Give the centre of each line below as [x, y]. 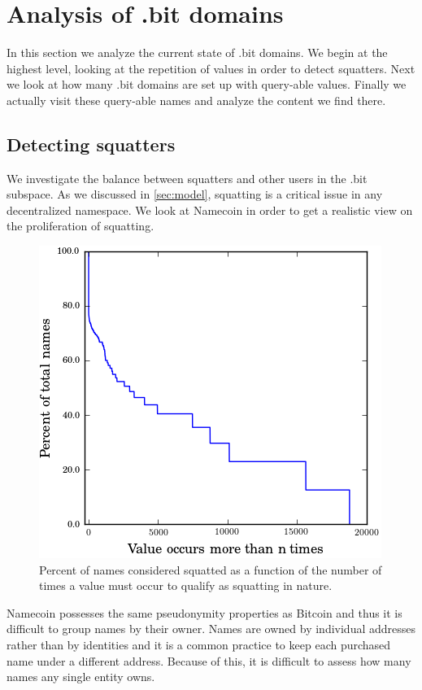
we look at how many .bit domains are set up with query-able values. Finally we [207, 84]
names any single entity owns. [81, 677]
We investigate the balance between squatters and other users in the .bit [187, 178]
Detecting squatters [91, 144]
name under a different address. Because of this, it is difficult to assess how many [209, 660]
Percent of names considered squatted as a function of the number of [211, 569]
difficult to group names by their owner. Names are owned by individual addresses [211, 629]
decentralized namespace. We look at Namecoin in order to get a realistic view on [210, 210]
